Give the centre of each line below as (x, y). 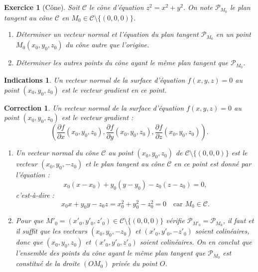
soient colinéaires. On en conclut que (196, 242)
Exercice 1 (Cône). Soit (42, 7)
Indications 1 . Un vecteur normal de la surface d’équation (95, 80)
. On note (198, 7)
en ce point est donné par (213, 164)
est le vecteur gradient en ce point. (114, 89)
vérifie (175, 220)
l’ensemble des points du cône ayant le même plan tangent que (111, 253)
